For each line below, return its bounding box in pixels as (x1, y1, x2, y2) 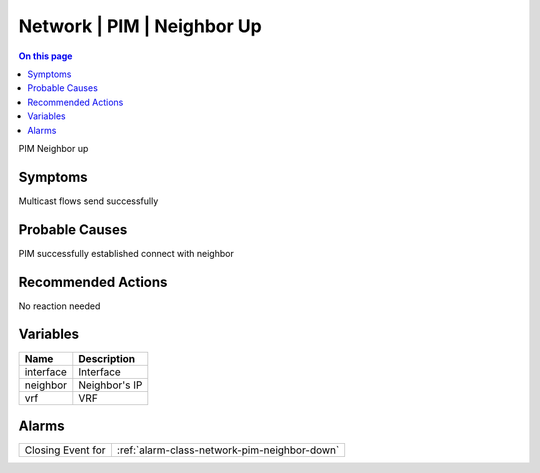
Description (78, 351, 135, 365)
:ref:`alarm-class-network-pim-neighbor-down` (116, 443, 340, 457)
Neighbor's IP (78, 378, 143, 392)
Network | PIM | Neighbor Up (18, 15, 262, 37)
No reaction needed (18, 300, 101, 312)
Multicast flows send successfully (18, 195, 159, 207)
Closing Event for (24, 443, 106, 457)
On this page (18, 50, 73, 62)
